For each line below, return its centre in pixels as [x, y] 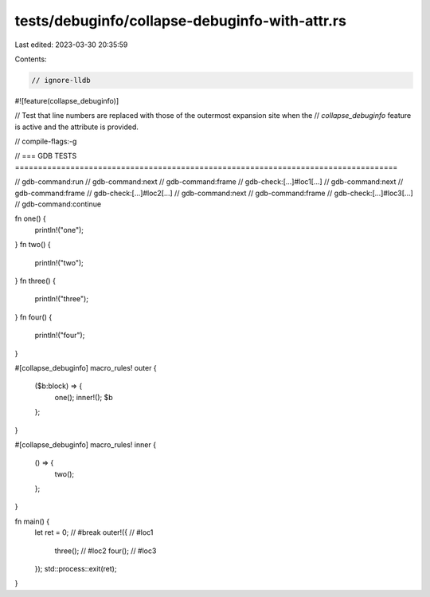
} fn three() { [35, 281]
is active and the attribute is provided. [77, 127]
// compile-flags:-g [46, 141]
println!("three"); [62, 299]
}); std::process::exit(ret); [76, 569]
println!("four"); [60, 336]
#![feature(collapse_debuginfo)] [67, 100]
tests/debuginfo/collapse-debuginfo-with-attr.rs [180, 21]
